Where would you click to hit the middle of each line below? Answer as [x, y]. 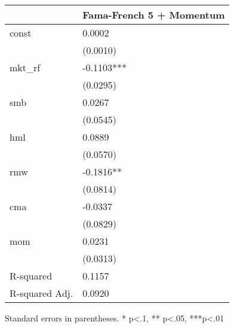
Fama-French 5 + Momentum [154, 15]
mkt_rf [25, 67]
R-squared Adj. [41, 293]
